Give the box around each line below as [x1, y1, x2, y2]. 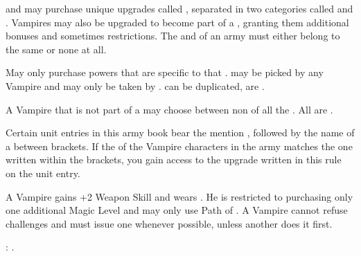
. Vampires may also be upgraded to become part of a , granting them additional [6, 15, 349, 29]
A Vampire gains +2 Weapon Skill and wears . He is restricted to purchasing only [6, 189, 353, 203]
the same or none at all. [6, 42, 107, 56]
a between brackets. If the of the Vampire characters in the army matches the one [6, 138, 353, 153]
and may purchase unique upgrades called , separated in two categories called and [6, 1, 353, 15]
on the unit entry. [6, 165, 80, 180]
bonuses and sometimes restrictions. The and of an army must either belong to [6, 28, 340, 43]
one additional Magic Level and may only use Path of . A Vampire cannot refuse [6, 203, 348, 217]
